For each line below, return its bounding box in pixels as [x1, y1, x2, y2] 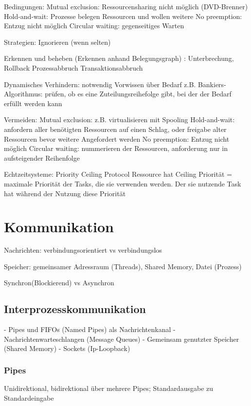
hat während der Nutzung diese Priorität [4, 188, 126, 198]
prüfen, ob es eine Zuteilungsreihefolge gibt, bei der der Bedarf [45, 89, 232, 99]
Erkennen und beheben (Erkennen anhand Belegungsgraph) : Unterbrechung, [4, 53, 234, 63]
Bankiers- [197, 79, 226, 89]
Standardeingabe [4, 392, 54, 403]
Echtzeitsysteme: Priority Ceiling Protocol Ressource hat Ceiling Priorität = [4, 169, 232, 179]
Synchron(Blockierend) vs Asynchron [4, 277, 114, 288]
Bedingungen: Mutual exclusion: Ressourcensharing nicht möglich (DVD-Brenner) [4, 1, 248, 11]
